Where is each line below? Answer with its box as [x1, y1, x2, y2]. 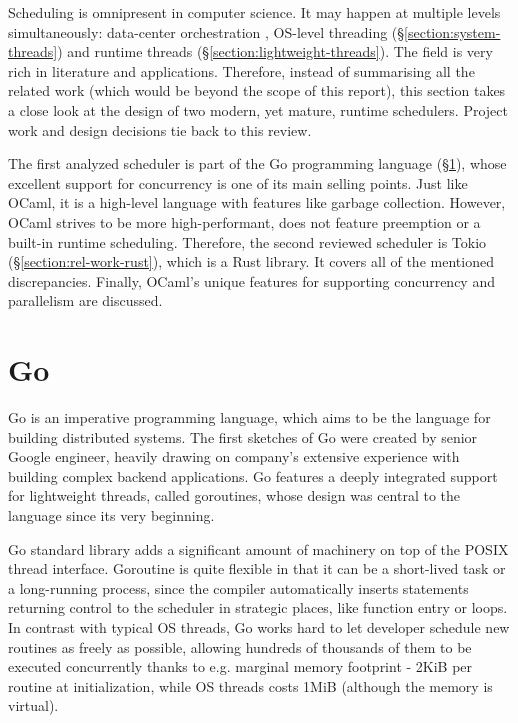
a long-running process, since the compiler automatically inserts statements [8, 577, 469, 598]
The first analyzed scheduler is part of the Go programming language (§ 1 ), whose [8, 153, 507, 174]
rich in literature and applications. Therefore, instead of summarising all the [8, 60, 475, 81]
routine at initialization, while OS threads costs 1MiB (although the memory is [8, 675, 493, 696]
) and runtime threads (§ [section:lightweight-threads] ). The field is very [57, 41, 493, 62]
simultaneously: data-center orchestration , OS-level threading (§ [8, 21, 405, 42]
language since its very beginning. [8, 505, 215, 525]
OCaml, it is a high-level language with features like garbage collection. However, [8, 192, 506, 213]
